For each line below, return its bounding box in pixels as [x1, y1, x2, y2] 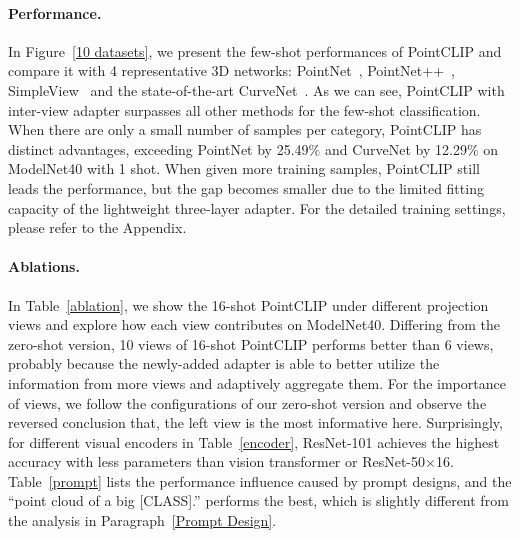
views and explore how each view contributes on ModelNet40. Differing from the [8, 314, 501, 335]
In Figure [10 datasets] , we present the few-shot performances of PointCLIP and [8, 40, 502, 61]
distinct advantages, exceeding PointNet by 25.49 [8, 138, 309, 159]
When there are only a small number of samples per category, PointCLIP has [8, 119, 482, 140]
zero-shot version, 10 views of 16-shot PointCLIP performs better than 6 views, [8, 333, 494, 354]
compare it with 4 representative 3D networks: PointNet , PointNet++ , [8, 60, 455, 81]
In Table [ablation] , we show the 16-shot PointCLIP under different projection [8, 294, 489, 315]
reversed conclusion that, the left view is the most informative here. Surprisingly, [8, 412, 503, 433]
